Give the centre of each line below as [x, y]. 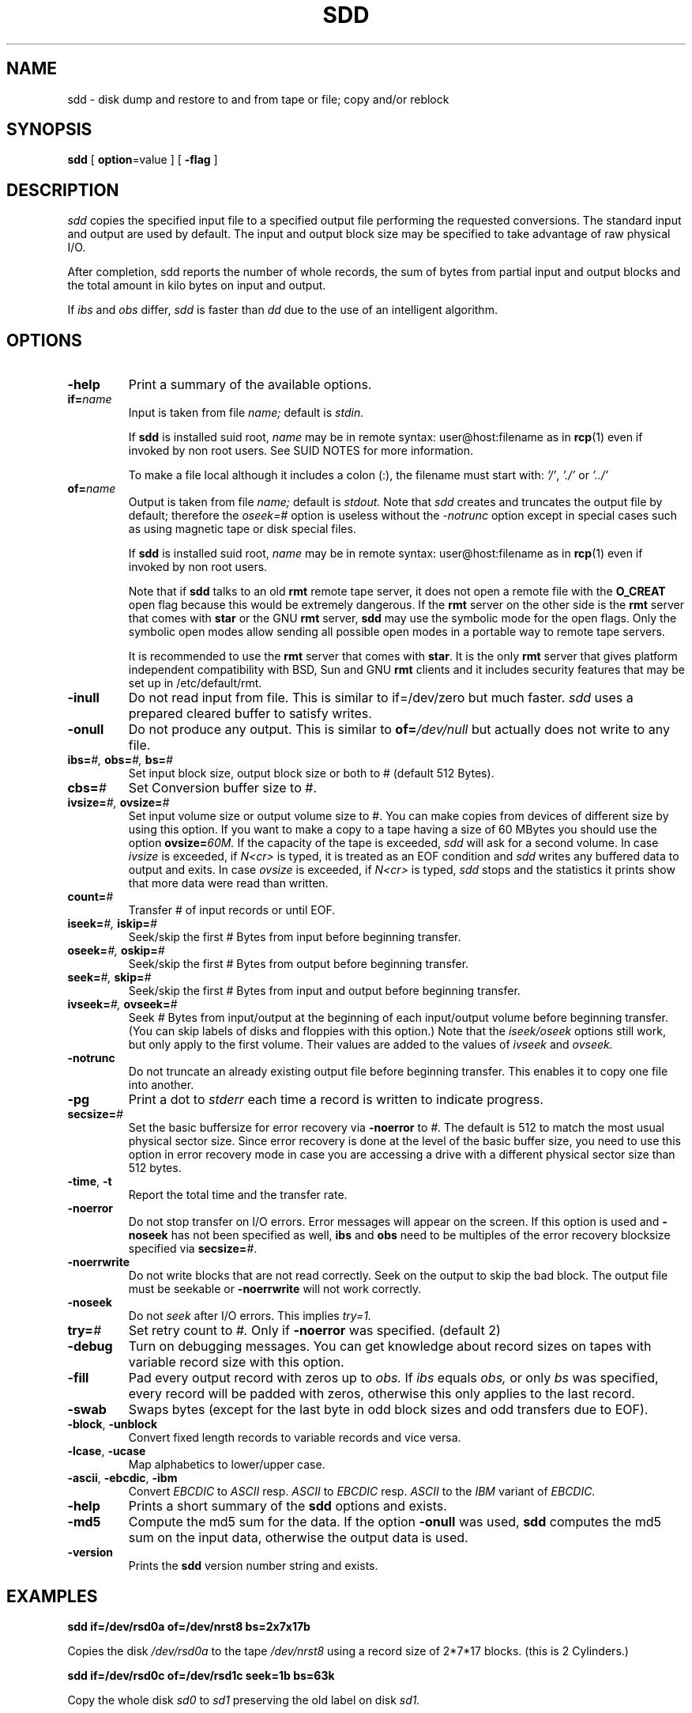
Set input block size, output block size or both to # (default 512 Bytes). [311, 773]
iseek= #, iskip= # [112, 924]
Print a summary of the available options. [250, 385]
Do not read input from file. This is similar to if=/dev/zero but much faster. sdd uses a [381, 698]
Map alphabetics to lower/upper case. [227, 1465]
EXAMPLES [52, 1596]
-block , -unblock [113, 1424]
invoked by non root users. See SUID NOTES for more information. [301, 451]
